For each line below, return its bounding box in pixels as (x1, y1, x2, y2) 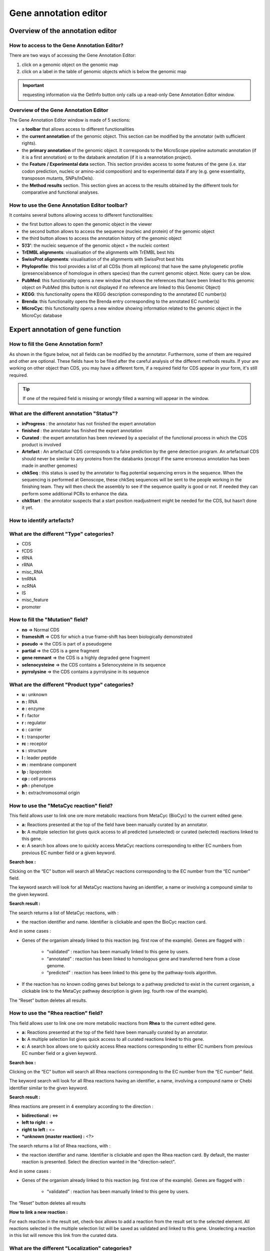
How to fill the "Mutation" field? (9, 616, 88, 623)
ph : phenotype (21, 783, 53, 789)
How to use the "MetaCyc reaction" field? (9, 802, 113, 809)
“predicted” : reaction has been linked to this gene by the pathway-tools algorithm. (46, 970, 217, 976)
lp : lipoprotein (21, 769, 52, 775)
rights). (21, 140, 37, 146)
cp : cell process (21, 776, 56, 782)
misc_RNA (21, 568, 43, 575)
